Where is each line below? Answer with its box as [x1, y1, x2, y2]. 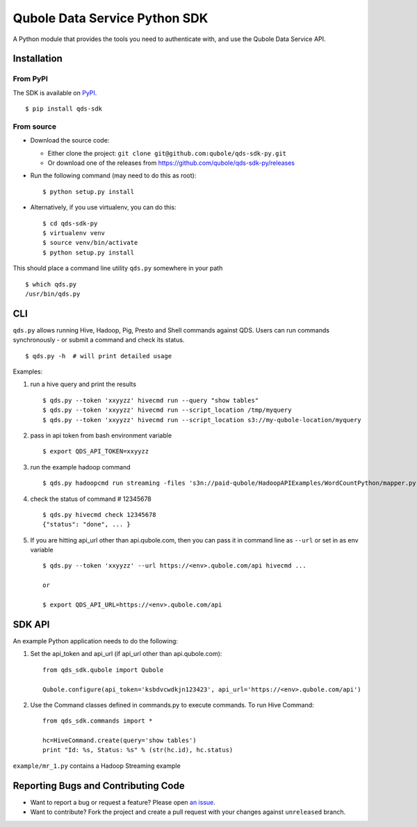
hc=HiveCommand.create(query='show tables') [42, 737, 197, 744]
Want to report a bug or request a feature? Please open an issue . [30, 798, 215, 806]
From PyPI [13, 74, 49, 83]
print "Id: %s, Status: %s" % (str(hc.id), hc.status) [42, 746, 234, 754]
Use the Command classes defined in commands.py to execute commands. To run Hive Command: [30, 700, 314, 709]
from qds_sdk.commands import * [42, 717, 153, 725]
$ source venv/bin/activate [42, 239, 138, 247]
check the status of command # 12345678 [30, 495, 152, 503]
